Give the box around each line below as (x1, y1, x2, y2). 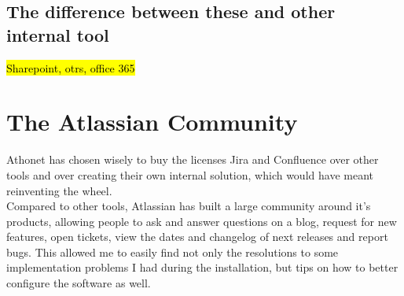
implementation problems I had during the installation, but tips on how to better (6, 259, 398, 276)
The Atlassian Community (6, 105, 298, 138)
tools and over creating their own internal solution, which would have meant (6, 166, 373, 183)
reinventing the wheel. (6, 182, 112, 198)
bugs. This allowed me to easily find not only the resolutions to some (6, 243, 339, 260)
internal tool (6, 22, 109, 46)
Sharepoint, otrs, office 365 (6, 59, 135, 76)
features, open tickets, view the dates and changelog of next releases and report (6, 228, 388, 245)
